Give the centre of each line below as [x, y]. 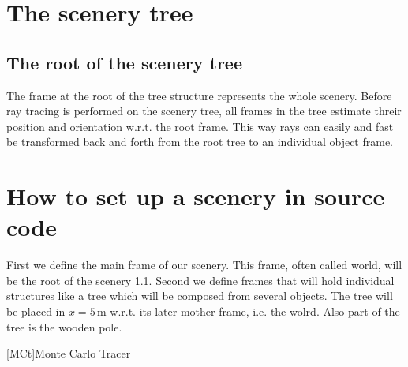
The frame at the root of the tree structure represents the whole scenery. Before [199, 95]
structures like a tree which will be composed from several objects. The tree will [200, 296]
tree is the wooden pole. [64, 326]
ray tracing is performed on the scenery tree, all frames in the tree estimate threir [204, 111]
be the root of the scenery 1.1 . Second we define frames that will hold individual [200, 280]
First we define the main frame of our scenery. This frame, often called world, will [204, 265]
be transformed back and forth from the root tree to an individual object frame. [200, 142]
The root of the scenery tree [124, 62]
